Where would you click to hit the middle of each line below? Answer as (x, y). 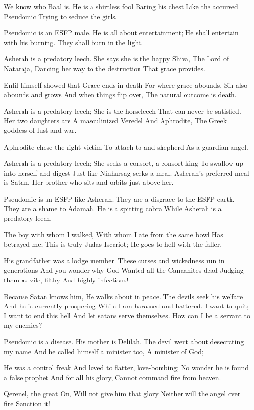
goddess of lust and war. (40, 130)
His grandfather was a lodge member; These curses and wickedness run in (114, 260)
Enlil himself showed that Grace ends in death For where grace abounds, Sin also (126, 85)
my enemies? (23, 325)
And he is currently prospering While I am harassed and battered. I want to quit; (126, 306)
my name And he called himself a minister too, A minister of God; (104, 351)
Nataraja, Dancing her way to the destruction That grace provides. (104, 68)
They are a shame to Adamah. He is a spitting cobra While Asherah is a (113, 208)
